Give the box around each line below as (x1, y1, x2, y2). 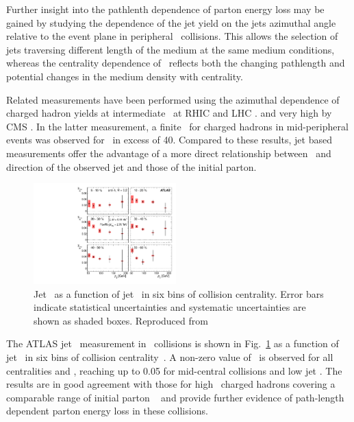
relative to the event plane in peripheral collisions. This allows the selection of (6, 29, 338, 43)
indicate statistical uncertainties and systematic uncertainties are (34, 300, 306, 314)
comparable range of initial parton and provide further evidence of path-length (6, 390, 344, 404)
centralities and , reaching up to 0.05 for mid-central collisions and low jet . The (6, 363, 342, 377)
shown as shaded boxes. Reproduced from (34, 313, 208, 327)
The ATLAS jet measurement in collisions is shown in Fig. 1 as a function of (6, 336, 339, 351)
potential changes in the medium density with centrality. (6, 69, 243, 83)
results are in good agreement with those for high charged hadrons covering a (6, 377, 336, 391)
